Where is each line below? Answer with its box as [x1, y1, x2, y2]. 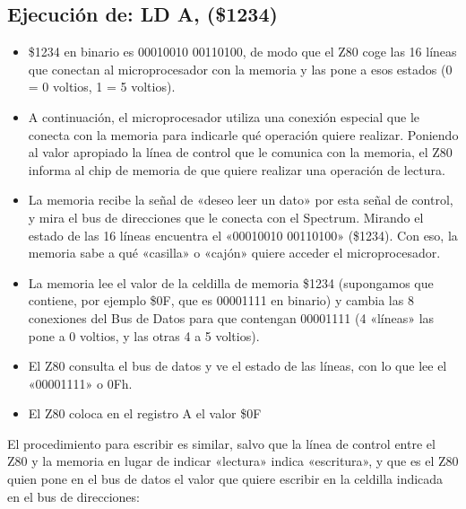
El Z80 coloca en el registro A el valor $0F [28, 404, 262, 423]
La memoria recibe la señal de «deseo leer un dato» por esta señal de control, [28, 190, 453, 209]
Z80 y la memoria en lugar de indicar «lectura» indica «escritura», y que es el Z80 [7, 452, 459, 470]
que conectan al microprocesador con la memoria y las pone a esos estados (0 [28, 59, 453, 78]
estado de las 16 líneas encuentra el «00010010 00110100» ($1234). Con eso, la [28, 225, 458, 244]
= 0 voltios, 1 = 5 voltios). [28, 77, 176, 96]
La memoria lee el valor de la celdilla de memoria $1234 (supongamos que [28, 273, 434, 292]
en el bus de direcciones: [7, 487, 140, 505]
